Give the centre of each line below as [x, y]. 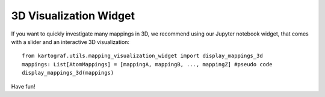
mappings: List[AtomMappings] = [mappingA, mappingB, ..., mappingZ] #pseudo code [147, 64]
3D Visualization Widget [73, 16]
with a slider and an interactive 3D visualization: [70, 42]
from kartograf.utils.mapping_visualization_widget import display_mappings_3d [142, 56]
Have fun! [23, 86]
